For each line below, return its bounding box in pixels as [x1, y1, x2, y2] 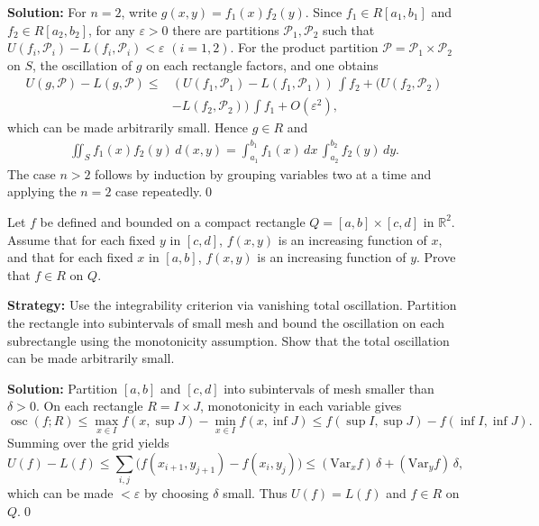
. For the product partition [230, 38, 379, 57]
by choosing [143, 484, 209, 503]
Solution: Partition [7, 378, 118, 397]
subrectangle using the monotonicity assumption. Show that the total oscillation [7, 331, 450, 349]
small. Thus [223, 484, 288, 503]
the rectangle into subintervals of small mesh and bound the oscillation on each [7, 313, 445, 331]
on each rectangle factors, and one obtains [146, 55, 379, 74]
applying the [7, 182, 77, 201]
